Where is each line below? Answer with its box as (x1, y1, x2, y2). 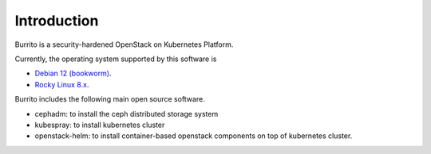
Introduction (14, 12, 99, 29)
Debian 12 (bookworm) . (34, 68, 112, 79)
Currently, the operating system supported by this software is (14, 54, 217, 64)
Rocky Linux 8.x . (34, 79, 89, 89)
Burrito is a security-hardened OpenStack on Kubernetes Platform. (14, 40, 234, 49)
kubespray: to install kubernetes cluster (34, 120, 165, 129)
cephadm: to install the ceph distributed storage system (34, 109, 219, 118)
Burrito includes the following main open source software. (14, 94, 205, 104)
